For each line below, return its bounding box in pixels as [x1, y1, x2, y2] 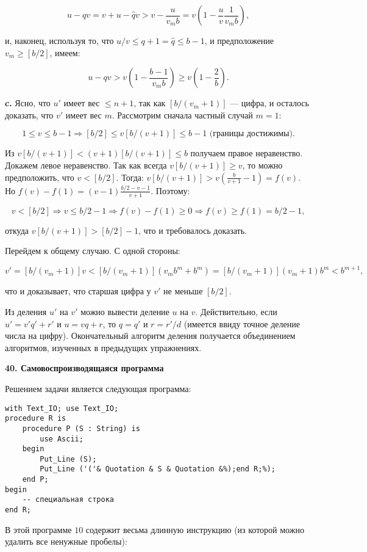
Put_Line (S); [40, 454, 97, 463]
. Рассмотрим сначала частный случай [112, 108, 253, 121]
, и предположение [204, 34, 274, 46]
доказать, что [5, 108, 54, 121]
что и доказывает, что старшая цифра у [5, 285, 151, 297]
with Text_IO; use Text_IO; [5, 404, 119, 413]
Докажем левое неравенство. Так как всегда [5, 158, 167, 171]
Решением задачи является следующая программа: [5, 382, 191, 394]
